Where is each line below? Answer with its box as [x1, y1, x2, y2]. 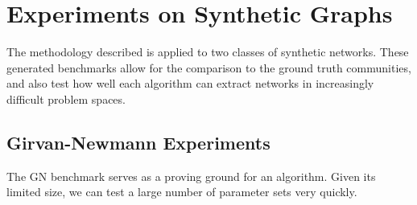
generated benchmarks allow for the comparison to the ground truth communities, [6, 59, 411, 76]
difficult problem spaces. [6, 90, 126, 107]
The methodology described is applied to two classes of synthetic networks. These [6, 43, 409, 60]
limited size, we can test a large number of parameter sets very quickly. [6, 183, 357, 200]
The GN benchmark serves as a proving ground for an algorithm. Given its [6, 167, 376, 184]
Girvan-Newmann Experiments [6, 129, 270, 154]
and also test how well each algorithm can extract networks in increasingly [6, 75, 374, 92]
